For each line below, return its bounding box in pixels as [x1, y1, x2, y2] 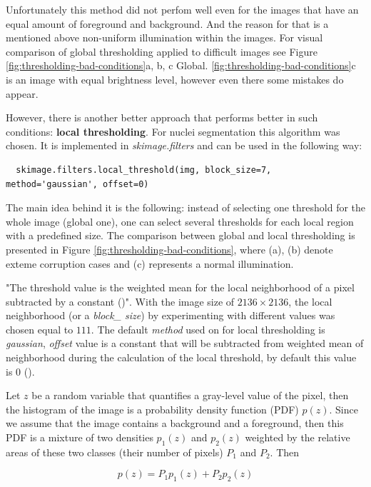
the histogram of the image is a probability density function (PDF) [6, 401, 299, 416]
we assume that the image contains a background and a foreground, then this [6, 416, 344, 431]
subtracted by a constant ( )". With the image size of [6, 293, 235, 308]
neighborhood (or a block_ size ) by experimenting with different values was [6, 308, 335, 323]
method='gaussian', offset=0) [6, 179, 149, 189]
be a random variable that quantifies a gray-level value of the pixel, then [31, 388, 349, 403]
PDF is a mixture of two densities [6, 430, 153, 445]
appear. [6, 86, 39, 101]
